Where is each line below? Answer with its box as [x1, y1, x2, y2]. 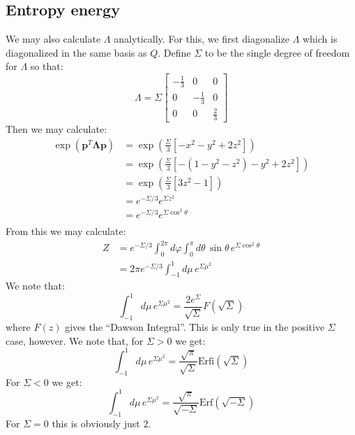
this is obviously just [52, 415, 140, 430]
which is [302, 31, 338, 46]
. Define [158, 45, 191, 59]
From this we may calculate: [6, 224, 126, 238]
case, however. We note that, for [6, 333, 144, 348]
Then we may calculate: [6, 122, 107, 136]
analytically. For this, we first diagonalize [114, 31, 289, 46]
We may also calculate [6, 31, 101, 46]
